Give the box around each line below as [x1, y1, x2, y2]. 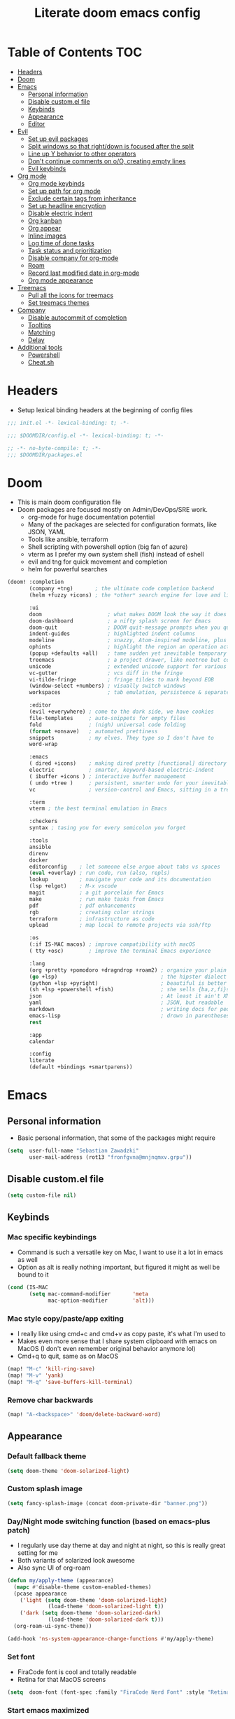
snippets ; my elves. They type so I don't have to [29, 734, 215, 741]
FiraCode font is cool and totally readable [17, 1668, 137, 1676]
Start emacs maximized [7, 1705, 90, 1715]
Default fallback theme [7, 1451, 87, 1461]
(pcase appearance [13, 1590, 68, 1597]
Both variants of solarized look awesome [17, 1556, 135, 1564]
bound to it [17, 1270, 49, 1279]
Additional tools [17, 343, 63, 351]
